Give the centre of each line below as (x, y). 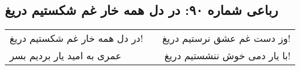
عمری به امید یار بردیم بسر (66, 56)
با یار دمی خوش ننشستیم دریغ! (228, 56)
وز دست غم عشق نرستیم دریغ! (226, 38)
